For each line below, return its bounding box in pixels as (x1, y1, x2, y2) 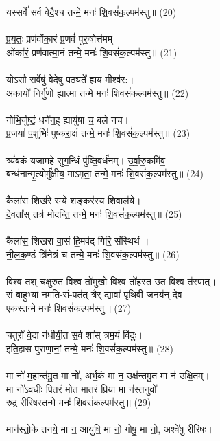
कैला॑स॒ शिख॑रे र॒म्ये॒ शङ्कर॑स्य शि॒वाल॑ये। (6, 193, 141, 207)
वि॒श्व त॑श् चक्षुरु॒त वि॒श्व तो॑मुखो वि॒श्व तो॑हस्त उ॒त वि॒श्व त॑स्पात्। (6, 273, 217, 288)
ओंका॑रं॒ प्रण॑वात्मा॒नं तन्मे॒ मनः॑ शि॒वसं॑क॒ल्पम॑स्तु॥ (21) (6, 45, 178, 59)
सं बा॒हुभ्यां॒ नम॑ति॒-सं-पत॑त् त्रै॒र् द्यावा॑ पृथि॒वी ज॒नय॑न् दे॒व (6, 287, 182, 302)
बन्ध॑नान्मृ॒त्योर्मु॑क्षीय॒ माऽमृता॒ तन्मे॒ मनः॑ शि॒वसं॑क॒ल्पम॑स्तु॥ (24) (6, 166, 204, 181)
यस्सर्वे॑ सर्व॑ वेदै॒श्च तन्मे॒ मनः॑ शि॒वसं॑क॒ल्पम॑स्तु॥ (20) (6, 5, 177, 19)
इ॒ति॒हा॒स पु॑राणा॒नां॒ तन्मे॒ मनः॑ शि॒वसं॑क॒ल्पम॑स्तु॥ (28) (6, 341, 173, 355)
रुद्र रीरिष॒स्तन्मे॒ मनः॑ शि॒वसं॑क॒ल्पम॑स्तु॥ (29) (6, 395, 151, 409)
